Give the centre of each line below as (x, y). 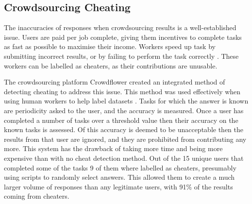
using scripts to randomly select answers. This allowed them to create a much (119, 177)
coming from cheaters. (37, 196)
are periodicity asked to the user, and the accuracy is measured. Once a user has (124, 110)
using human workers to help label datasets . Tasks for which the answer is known (126, 101)
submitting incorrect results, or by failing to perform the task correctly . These (121, 56)
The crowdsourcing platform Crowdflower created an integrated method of (115, 82)
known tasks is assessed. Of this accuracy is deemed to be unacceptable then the (124, 129)
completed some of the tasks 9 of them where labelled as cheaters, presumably (120, 167)
